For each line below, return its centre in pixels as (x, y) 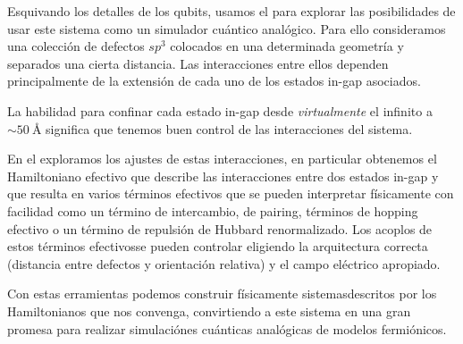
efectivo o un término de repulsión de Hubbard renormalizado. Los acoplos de (220, 228)
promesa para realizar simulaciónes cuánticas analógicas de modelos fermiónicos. (227, 328)
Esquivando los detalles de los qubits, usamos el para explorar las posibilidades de (231, 11)
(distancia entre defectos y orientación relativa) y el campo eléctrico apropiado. (224, 263)
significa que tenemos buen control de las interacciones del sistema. (229, 128)
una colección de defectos (76, 46)
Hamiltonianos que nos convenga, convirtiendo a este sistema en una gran (209, 310)
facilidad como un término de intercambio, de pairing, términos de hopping (213, 210)
